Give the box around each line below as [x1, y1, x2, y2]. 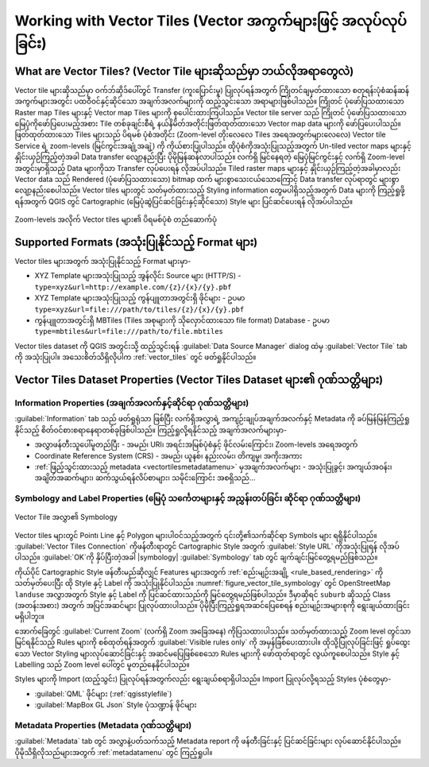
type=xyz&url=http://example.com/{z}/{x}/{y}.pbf [34, 282, 232, 292]
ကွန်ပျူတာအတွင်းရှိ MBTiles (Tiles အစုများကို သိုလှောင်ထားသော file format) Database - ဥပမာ [34, 316, 330, 325]
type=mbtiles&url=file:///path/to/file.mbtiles [34, 327, 224, 336]
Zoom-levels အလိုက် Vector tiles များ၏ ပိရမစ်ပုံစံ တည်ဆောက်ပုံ [14, 215, 218, 224]
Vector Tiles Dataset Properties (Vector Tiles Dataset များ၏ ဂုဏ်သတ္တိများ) [14, 374, 384, 386]
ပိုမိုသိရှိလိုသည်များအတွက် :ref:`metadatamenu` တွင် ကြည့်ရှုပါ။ [14, 747, 213, 757]
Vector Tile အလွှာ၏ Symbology [14, 513, 118, 522]
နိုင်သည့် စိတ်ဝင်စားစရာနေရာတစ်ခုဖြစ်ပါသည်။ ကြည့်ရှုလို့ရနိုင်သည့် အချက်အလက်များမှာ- [14, 425, 288, 435]
